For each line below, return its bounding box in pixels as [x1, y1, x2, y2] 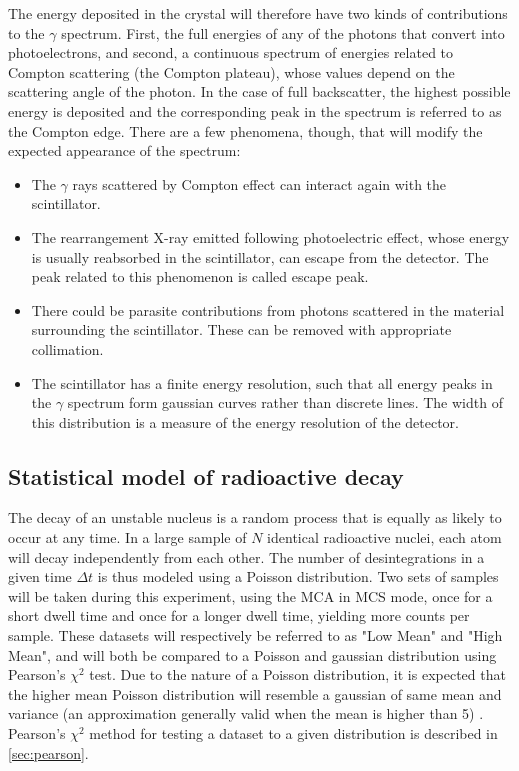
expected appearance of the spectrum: [8, 140, 241, 161]
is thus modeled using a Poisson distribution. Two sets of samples [97, 566, 499, 587]
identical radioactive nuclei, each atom [267, 527, 502, 548]
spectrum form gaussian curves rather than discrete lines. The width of [67, 392, 503, 413]
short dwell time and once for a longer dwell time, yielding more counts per [8, 605, 470, 626]
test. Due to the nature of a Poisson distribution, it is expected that [89, 664, 506, 685]
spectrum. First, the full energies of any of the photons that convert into [61, 22, 505, 43]
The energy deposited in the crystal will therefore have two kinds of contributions [8, 3, 508, 23]
